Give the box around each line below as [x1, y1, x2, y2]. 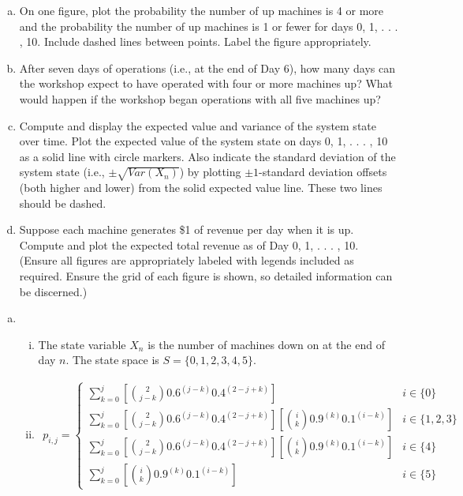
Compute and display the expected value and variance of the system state [19, 117, 376, 133]
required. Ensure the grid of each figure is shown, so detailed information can [19, 268, 393, 284]
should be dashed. [19, 194, 106, 211]
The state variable [38, 336, 126, 352]
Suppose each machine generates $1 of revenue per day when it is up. [19, 221, 354, 238]
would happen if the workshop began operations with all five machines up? [19, 90, 381, 107]
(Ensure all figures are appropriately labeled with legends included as [19, 252, 354, 269]
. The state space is [65, 351, 159, 368]
